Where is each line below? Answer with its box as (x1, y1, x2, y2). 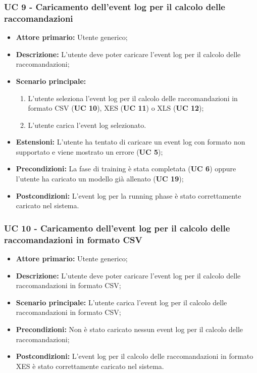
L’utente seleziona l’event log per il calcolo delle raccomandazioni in (28, 92, 238, 103)
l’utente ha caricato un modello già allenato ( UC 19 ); (16, 173, 184, 184)
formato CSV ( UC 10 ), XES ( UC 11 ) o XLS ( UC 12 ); (28, 103, 204, 113)
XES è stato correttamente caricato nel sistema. (16, 360, 164, 371)
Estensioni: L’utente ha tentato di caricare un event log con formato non (16, 136, 245, 147)
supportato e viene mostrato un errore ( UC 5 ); (16, 146, 163, 157)
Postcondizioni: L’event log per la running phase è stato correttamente (16, 190, 241, 201)
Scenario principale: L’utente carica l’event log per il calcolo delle (16, 297, 227, 307)
